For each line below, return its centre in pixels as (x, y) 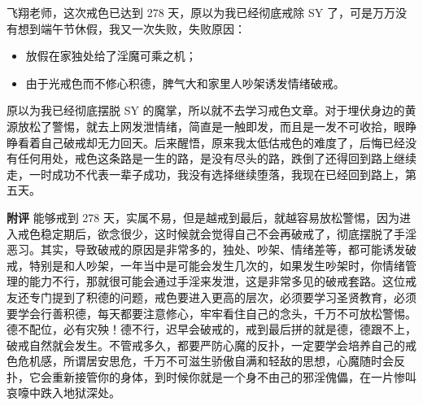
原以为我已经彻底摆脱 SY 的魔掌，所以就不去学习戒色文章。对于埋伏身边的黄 (211, 110)
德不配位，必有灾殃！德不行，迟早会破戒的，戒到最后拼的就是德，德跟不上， (211, 329)
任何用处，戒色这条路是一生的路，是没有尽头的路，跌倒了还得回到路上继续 (217, 158)
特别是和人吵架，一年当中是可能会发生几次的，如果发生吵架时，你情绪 (217, 265)
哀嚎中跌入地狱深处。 (63, 393)
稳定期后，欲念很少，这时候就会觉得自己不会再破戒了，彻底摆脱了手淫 (228, 233)
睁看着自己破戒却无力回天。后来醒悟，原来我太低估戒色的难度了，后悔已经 (206, 142)
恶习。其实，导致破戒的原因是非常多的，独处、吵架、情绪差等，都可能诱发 (206, 249)
